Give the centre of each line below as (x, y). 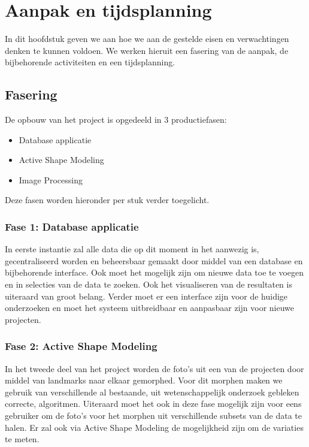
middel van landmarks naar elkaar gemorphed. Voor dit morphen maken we (144, 380)
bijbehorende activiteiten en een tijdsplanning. (90, 62)
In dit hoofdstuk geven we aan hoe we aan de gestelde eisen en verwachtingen (147, 39)
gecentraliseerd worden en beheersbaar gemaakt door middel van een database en (154, 260)
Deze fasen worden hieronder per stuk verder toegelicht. (107, 200)
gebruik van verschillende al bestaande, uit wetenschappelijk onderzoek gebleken (152, 392)
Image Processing (51, 179)
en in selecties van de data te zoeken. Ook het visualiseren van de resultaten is (149, 284)
